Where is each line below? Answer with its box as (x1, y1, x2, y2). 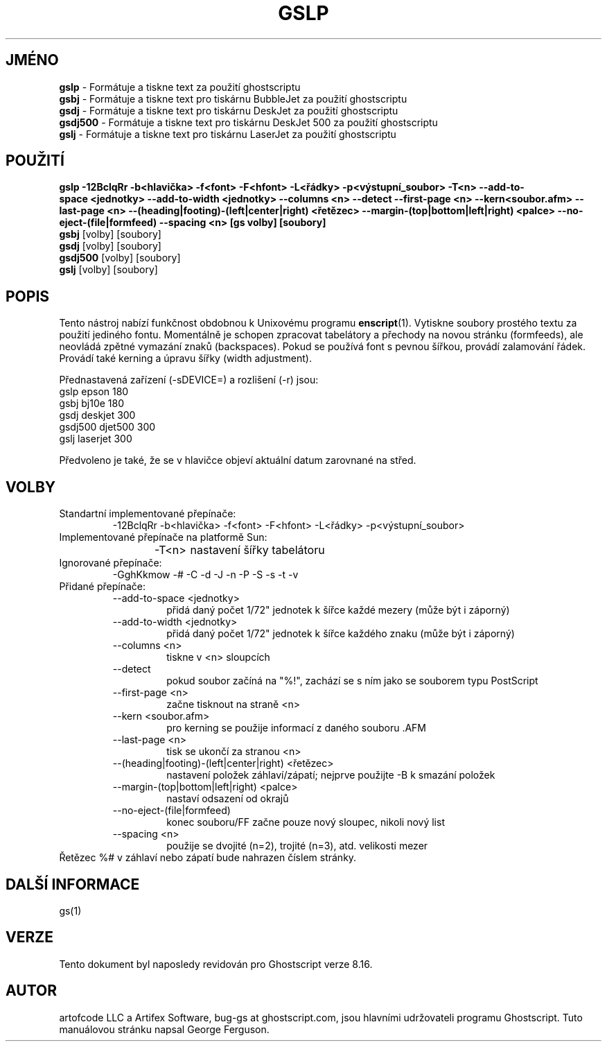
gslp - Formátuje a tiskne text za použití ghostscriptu (59, 80, 301, 93)
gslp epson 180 (59, 386, 129, 398)
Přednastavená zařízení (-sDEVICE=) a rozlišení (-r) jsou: (59, 374, 319, 386)
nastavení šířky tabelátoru (190, 543, 325, 557)
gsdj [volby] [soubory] (59, 240, 161, 252)
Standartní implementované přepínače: (59, 508, 236, 520)
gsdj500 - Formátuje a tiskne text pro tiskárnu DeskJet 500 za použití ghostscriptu (59, 116, 438, 128)
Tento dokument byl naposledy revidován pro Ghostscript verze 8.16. (59, 958, 373, 970)
